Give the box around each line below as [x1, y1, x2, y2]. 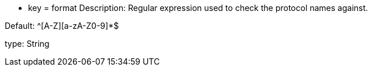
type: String [5, 39, 50, 48]
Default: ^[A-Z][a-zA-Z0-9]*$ [5, 21, 119, 31]
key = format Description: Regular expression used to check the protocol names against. [28, 3, 368, 13]
